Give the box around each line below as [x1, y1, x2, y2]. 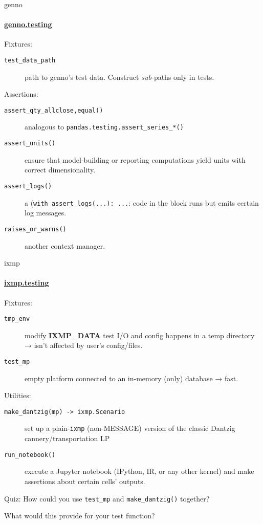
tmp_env [4, 315, 30, 323]
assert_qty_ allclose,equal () [4, 106, 103, 114]
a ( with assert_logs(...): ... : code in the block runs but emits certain [25, 197, 259, 208]
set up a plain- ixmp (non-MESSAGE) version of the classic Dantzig [25, 423, 235, 433]
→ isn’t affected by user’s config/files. [25, 340, 143, 351]
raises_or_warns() [4, 225, 67, 233]
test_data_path [4, 56, 56, 64]
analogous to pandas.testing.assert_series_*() [25, 121, 184, 132]
